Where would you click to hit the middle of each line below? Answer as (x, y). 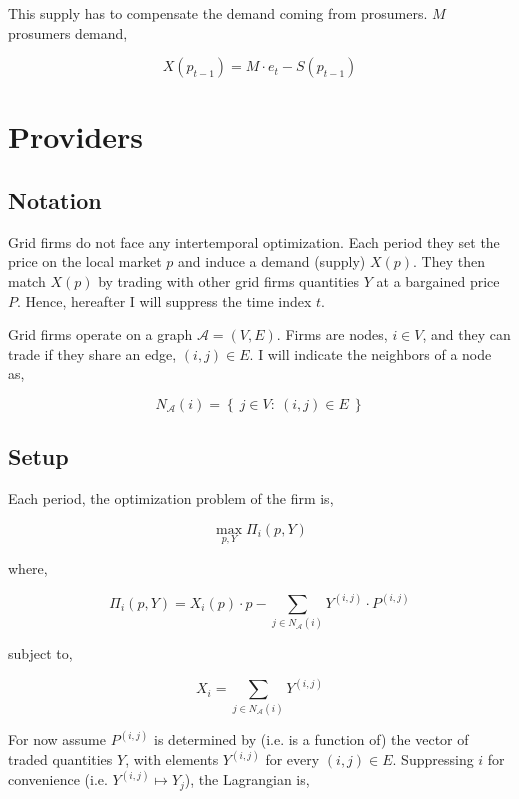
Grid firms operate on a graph (100, 334)
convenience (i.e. (58, 779)
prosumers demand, (68, 32)
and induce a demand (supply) (272, 261)
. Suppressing (433, 759)
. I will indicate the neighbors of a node (370, 353)
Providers (76, 136)
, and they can (466, 334)
